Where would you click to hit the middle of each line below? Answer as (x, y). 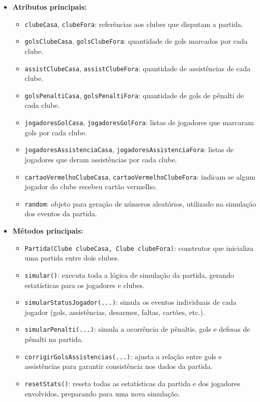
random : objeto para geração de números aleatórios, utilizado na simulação (140, 203)
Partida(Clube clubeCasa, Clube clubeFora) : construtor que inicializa (139, 248)
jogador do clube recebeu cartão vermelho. (91, 186)
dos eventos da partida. (61, 213)
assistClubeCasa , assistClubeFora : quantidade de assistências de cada (138, 68)
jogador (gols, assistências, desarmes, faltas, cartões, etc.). (115, 312)
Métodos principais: (48, 231)
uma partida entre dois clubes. (72, 258)
